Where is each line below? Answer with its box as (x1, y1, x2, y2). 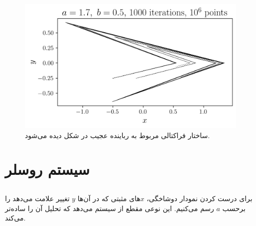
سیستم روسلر (5, 159, 90, 179)
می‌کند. (5, 213, 26, 223)
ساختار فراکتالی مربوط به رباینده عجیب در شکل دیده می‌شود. (25, 130, 210, 140)
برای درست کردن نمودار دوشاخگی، (146, 193, 253, 204)
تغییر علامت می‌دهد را (5, 193, 70, 204)
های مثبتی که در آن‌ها (77, 193, 140, 204)
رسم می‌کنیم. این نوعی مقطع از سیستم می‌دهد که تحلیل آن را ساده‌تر (5, 203, 214, 213)
